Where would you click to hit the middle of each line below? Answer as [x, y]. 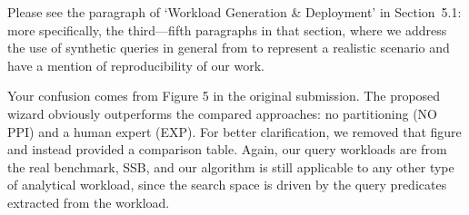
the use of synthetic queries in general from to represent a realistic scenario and [229, 48]
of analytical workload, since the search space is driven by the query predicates [227, 185]
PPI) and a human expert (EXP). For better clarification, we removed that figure [234, 131]
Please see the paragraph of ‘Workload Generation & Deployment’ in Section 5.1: [234, 12]
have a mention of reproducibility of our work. [136, 65]
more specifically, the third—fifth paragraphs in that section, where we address [227, 29]
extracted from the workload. [89, 202]
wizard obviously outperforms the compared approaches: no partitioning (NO [223, 113]
